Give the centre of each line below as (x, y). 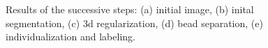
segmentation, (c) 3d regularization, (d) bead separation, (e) (134, 23)
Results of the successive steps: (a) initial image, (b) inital (130, 9)
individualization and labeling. (70, 37)
